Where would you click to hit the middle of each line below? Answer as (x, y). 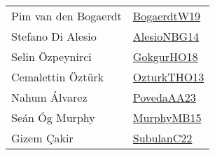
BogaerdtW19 (167, 16)
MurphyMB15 (167, 117)
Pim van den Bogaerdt (67, 16)
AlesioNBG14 (166, 36)
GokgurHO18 (165, 56)
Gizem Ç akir (42, 138)
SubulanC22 (162, 138)
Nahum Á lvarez (49, 97)
